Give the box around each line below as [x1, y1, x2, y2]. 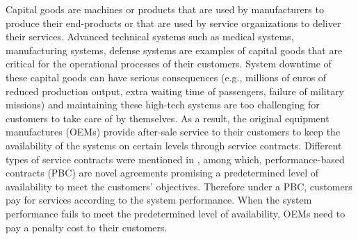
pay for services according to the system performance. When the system [6, 192, 312, 207]
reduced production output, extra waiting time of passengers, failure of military [6, 83, 345, 98]
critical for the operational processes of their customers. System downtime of [6, 56, 332, 71]
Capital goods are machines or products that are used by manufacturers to [6, 2, 324, 16]
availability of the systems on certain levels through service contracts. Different [6, 138, 342, 152]
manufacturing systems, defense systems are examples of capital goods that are [6, 42, 343, 57]
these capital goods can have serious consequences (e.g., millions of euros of [6, 69, 327, 84]
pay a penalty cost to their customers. [6, 220, 168, 234]
